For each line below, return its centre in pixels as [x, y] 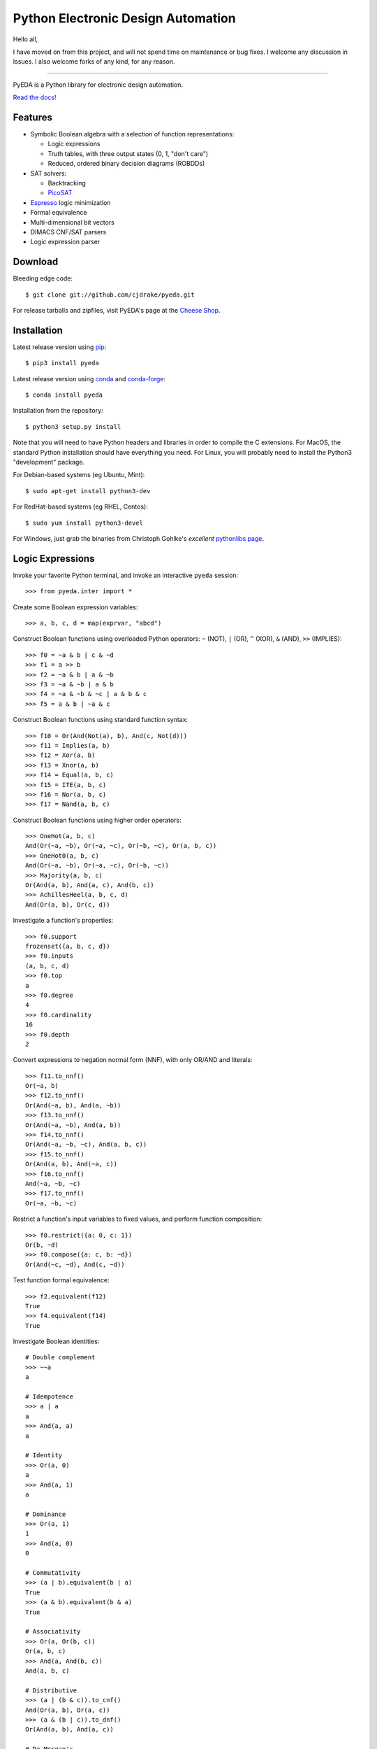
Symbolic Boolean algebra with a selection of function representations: [132, 134]
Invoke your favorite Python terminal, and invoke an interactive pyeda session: [126, 575]
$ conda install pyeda [64, 395]
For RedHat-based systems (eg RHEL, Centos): [80, 507]
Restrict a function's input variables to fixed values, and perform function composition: [138, 1219]
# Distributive [51, 1690]
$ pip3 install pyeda [62, 363]
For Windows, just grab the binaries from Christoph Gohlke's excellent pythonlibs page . [139, 538]
